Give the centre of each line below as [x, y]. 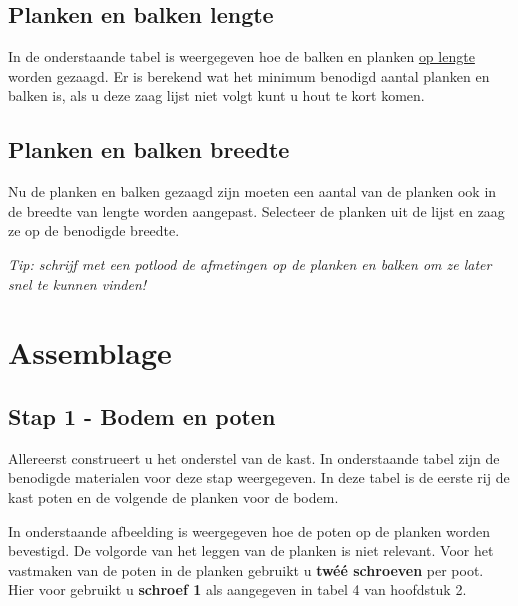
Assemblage [90, 352]
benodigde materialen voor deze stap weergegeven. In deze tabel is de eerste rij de [259, 477]
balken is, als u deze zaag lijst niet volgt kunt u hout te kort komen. [216, 95]
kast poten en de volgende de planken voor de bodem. [173, 496]
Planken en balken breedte [149, 149]
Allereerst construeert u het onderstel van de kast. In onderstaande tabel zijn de [254, 457]
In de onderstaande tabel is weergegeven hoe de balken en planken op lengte [241, 56]
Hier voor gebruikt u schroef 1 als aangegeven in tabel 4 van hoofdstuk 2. [237, 589]
